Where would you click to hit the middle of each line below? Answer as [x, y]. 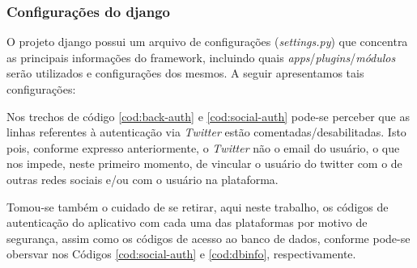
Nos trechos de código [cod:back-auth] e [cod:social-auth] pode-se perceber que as [208, 116]
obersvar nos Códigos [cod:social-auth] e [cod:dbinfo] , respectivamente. [181, 254]
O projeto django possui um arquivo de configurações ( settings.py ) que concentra [207, 42]
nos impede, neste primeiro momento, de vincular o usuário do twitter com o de [204, 163]
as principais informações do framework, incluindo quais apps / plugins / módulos [201, 57]
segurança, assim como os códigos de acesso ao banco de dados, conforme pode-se [208, 238]
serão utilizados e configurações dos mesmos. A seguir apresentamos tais [185, 73]
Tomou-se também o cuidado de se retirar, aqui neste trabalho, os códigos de [198, 206]
